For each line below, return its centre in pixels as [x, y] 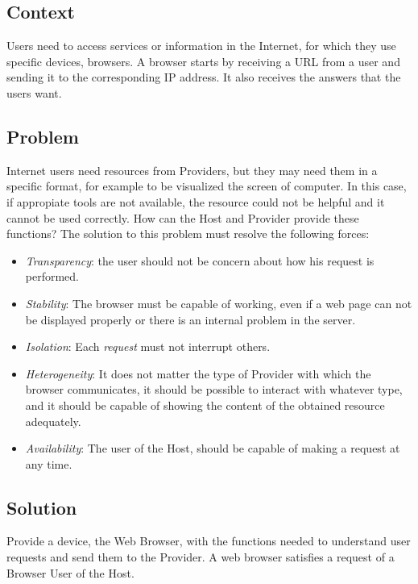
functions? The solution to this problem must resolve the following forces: [188, 234]
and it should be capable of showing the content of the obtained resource [205, 405]
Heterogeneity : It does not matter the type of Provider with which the [198, 373]
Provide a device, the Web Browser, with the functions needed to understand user [209, 541]
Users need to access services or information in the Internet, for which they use [201, 46]
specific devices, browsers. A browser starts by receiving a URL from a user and [203, 61]
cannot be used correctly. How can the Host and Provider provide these [183, 217]
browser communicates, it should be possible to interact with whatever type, [214, 389]
